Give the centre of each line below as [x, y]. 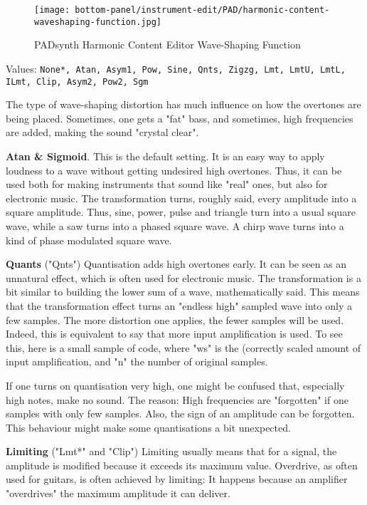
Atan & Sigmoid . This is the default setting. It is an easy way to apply [165, 156]
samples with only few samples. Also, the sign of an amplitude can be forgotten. [180, 413]
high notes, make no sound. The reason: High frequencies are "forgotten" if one [177, 399]
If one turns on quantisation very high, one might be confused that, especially [175, 385]
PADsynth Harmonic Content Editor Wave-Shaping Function [167, 45]
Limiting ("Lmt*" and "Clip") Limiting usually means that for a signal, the [171, 451]
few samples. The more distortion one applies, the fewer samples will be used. [175, 319]
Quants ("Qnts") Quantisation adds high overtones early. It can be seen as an [176, 264]
